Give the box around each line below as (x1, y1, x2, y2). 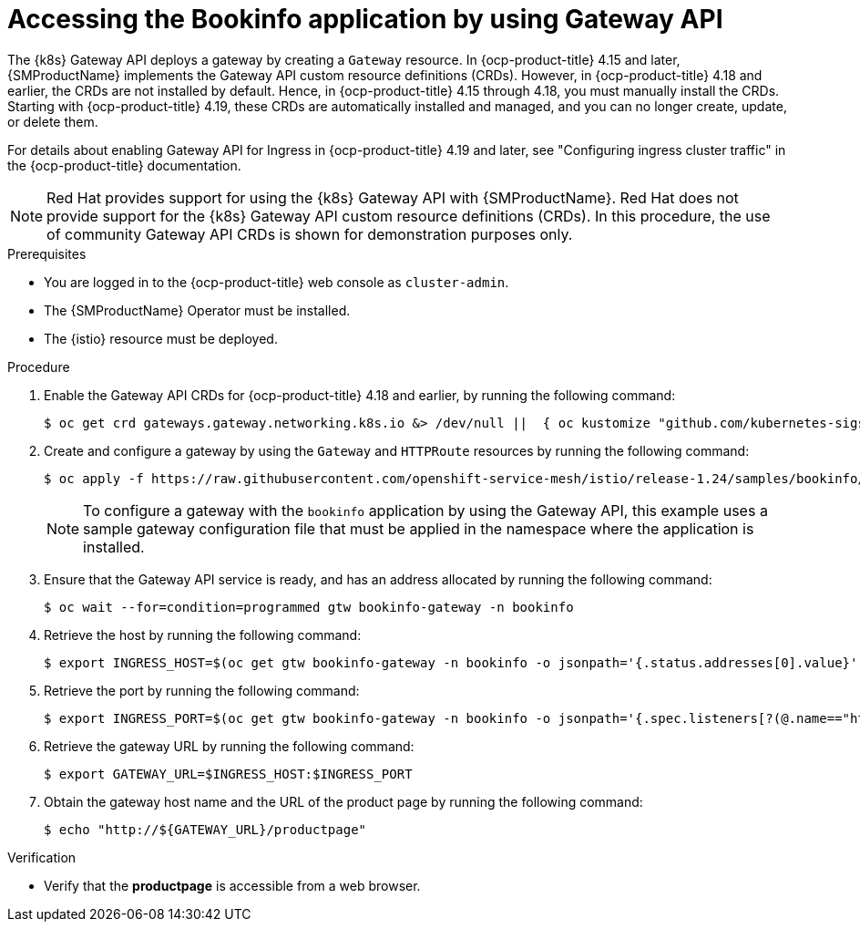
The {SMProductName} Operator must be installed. (44, 302, 351, 318)
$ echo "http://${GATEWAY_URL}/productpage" (44, 821, 367, 837)
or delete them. (7, 113, 98, 129)
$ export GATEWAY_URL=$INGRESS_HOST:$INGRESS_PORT (44, 766, 413, 781)
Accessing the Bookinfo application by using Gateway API (7, 4, 723, 35)
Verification (7, 849, 77, 865)
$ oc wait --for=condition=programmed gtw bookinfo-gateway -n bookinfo (44, 599, 574, 614)
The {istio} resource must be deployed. (44, 330, 278, 346)
